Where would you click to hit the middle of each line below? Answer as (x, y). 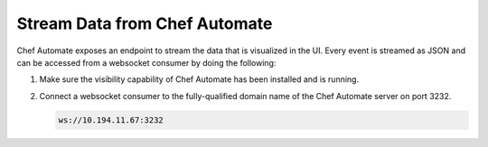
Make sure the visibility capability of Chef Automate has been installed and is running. (199, 79)
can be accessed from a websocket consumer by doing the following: (146, 62)
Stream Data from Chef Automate (145, 23)
